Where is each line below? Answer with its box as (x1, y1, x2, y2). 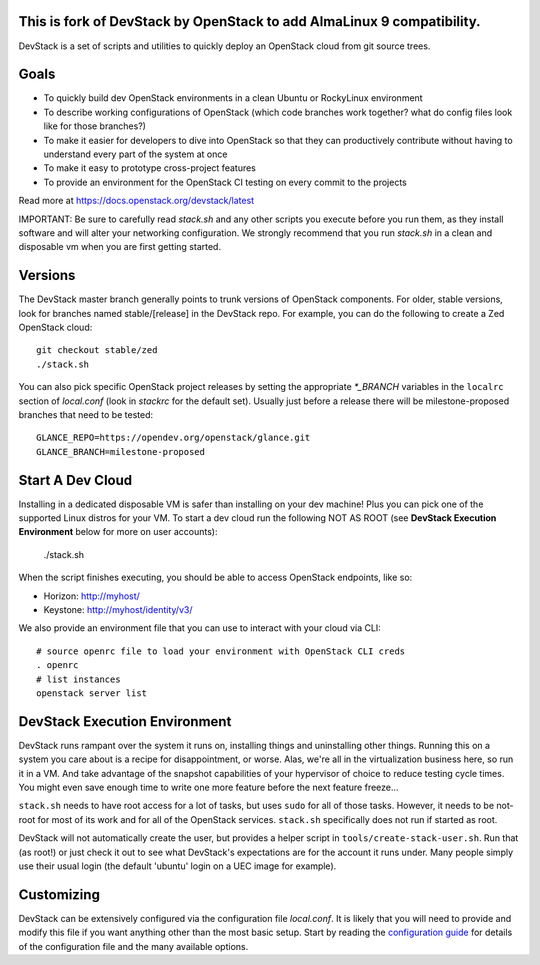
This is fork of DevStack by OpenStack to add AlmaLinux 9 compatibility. (18, 13, 481, 30)
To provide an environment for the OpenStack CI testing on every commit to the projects (43, 176, 407, 188)
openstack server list (36, 687, 148, 699)
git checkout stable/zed (36, 345, 158, 356)
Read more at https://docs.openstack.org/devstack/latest (18, 195, 255, 207)
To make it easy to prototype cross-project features (43, 162, 257, 174)
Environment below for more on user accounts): (18, 526, 218, 538)
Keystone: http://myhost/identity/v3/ (43, 604, 193, 615)
